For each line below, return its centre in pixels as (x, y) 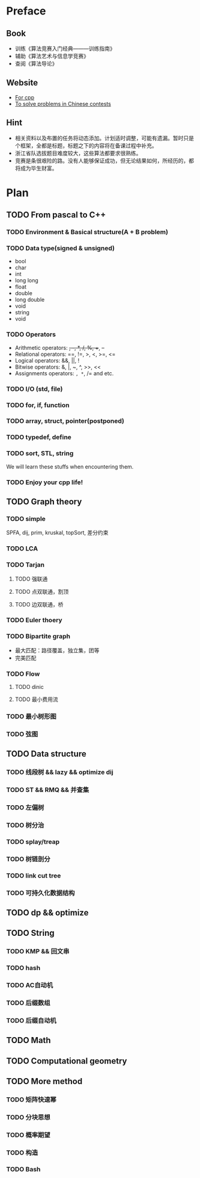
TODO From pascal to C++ (56, 215)
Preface (26, 11)
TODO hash (23, 968)
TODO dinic (29, 687)
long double (30, 300)
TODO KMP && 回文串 (38, 952)
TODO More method (44, 1081)
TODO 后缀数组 (28, 1003)
